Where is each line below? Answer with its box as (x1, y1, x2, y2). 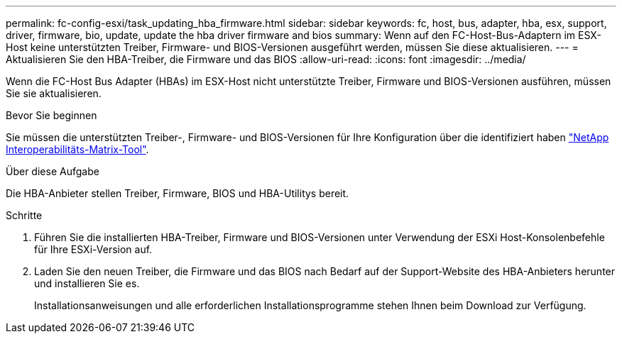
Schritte (6, 209, 43, 221)
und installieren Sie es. (34, 277, 140, 289)
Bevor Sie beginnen (6, 109, 97, 121)
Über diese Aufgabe (6, 165, 99, 177)
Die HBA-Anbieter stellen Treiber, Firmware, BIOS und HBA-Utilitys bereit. (6, 187, 349, 199)
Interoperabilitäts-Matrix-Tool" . (6, 143, 149, 155)
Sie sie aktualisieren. (6, 87, 102, 99)
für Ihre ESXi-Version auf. (34, 243, 153, 255)
